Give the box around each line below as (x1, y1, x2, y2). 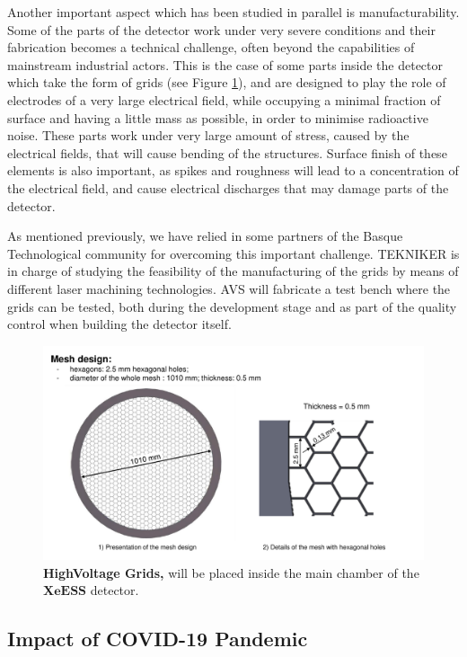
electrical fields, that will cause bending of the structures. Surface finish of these (7, 143, 447, 162)
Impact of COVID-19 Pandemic (7, 625, 308, 653)
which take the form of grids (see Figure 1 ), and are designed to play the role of (7, 73, 446, 92)
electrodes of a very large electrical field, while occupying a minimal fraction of (7, 90, 441, 109)
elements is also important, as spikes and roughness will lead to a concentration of (7, 161, 459, 180)
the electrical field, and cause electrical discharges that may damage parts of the (7, 178, 449, 197)
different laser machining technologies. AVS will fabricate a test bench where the (7, 279, 451, 297)
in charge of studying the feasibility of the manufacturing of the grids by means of (7, 262, 459, 280)
